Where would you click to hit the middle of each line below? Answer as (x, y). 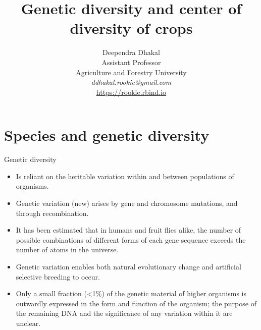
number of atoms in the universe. (67, 250)
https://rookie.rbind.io (131, 92)
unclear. (28, 323)
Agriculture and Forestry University (131, 72)
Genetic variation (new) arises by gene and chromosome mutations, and (127, 203)
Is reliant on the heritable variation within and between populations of (125, 176)
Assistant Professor (131, 62)
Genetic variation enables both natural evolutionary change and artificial (128, 266)
